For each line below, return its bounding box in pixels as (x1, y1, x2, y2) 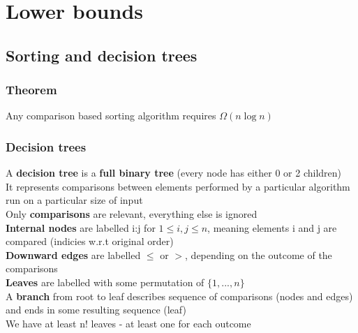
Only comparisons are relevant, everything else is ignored (6, 206, 258, 221)
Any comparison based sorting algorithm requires (6, 108, 216, 123)
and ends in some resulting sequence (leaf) (6, 302, 186, 317)
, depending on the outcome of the (185, 247, 332, 262)
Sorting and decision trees (6, 44, 197, 66)
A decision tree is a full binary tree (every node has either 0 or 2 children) (6, 165, 342, 180)
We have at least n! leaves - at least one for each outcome (6, 316, 251, 330)
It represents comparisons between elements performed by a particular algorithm (6, 179, 350, 193)
